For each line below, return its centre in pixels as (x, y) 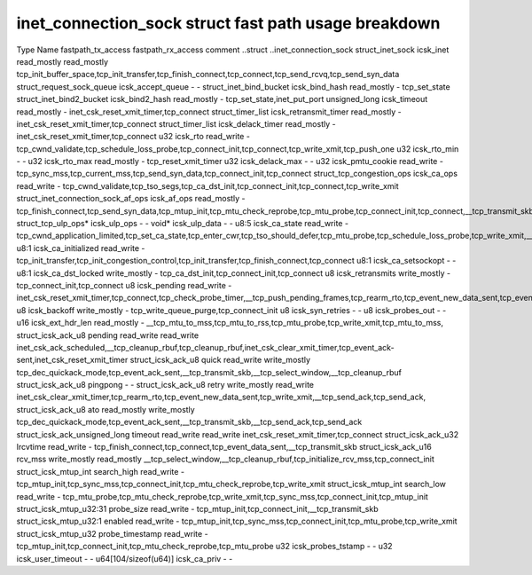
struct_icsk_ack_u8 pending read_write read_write (108, 335)
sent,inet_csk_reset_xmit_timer (72, 360)
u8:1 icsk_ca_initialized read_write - (81, 248)
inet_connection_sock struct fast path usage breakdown (228, 23)
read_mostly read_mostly (63, 61)
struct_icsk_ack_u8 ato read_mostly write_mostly (106, 409)
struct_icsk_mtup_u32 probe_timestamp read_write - (112, 533)
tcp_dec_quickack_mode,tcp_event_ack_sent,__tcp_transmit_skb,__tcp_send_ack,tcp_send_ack (189, 422)
